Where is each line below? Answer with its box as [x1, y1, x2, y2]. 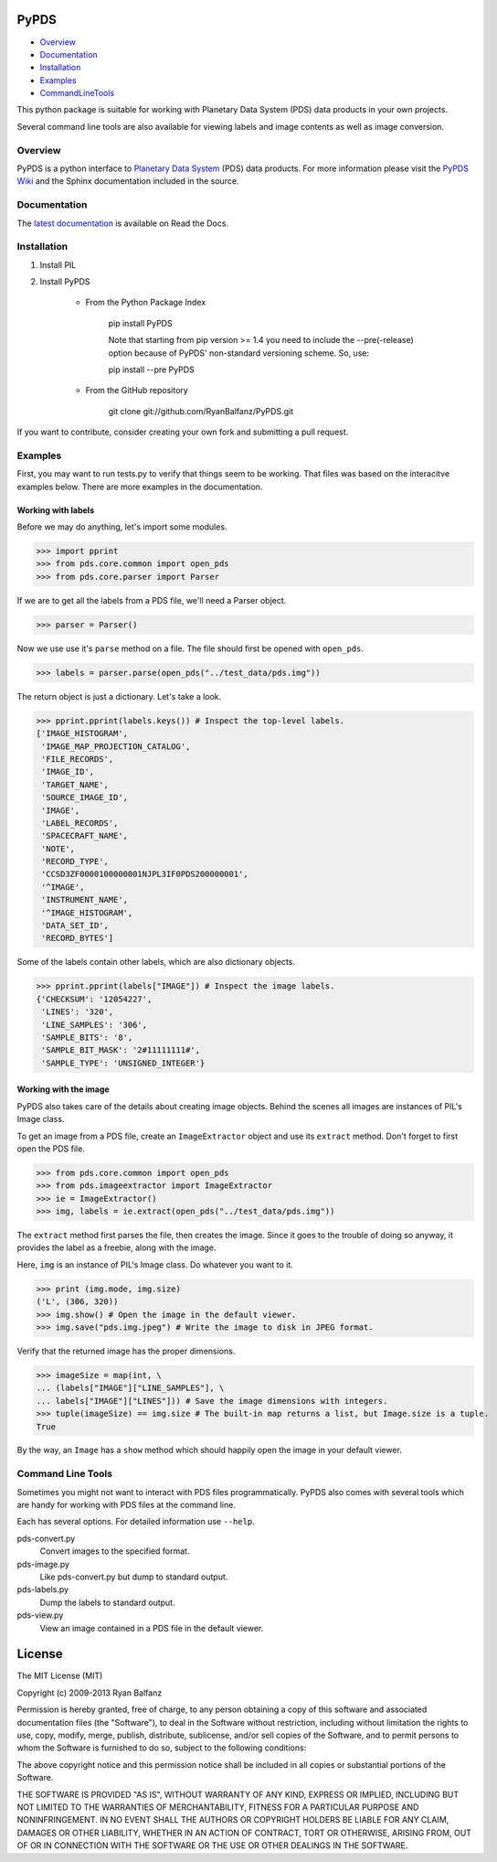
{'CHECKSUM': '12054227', [36, 993, 153, 1004]
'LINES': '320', [41, 1007, 114, 1017]
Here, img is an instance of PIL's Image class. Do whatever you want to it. [16, 1258, 294, 1270]
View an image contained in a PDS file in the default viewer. [39, 1622, 264, 1633]
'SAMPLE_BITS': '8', [41, 1032, 133, 1043]
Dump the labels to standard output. [39, 1597, 175, 1608]
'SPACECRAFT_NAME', [41, 830, 128, 841]
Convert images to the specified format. [39, 1546, 190, 1557]
